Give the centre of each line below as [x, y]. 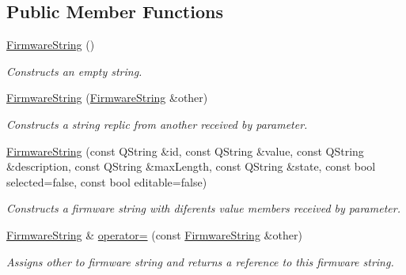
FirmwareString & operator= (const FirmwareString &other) [154, 234]
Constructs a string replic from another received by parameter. [157, 124]
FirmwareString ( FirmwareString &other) [107, 98]
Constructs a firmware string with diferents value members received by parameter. [203, 208]
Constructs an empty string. [74, 71]
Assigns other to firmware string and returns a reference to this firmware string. [200, 261]
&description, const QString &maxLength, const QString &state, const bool [191, 166]
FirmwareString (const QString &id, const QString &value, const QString [185, 151]
